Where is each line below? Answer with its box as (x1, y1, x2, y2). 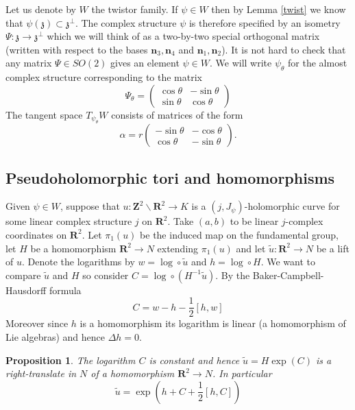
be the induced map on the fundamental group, (140, 227, 339, 241)
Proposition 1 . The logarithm (5, 352, 136, 367)
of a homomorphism (90, 366, 175, 381)
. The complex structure (75, 15, 177, 29)
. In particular (212, 366, 272, 381)
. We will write (209, 56, 272, 70)
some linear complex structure (5, 214, 132, 228)
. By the (215, 267, 250, 282)
